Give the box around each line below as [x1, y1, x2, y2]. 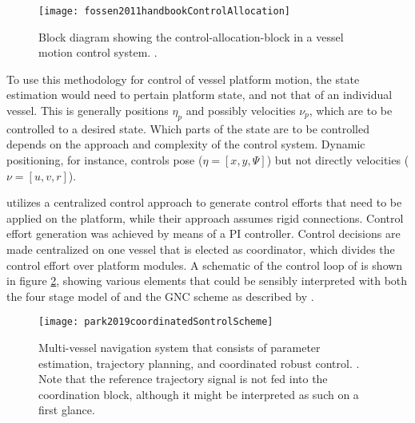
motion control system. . [38, 44, 158, 61]
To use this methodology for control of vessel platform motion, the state [6, 70, 360, 87]
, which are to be [309, 102, 393, 119]
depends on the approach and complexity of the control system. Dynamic [6, 136, 365, 152]
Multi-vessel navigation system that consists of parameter [38, 339, 321, 356]
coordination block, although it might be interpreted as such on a [38, 385, 359, 402]
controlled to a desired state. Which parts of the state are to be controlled [6, 120, 369, 136]
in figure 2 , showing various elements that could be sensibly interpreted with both [6, 272, 408, 289]
